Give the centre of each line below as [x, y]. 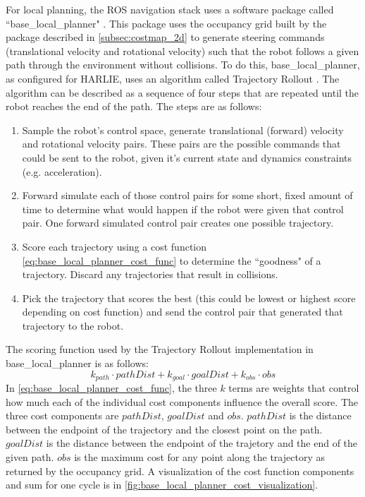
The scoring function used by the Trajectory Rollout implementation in [160, 349]
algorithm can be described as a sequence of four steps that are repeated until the [182, 92]
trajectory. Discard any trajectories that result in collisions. [150, 274]
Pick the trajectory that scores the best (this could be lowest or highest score [189, 298]
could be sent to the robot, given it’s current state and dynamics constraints [187, 157]
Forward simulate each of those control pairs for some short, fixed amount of [187, 195]
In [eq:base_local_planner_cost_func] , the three [111, 388]
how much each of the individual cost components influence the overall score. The [182, 401]
